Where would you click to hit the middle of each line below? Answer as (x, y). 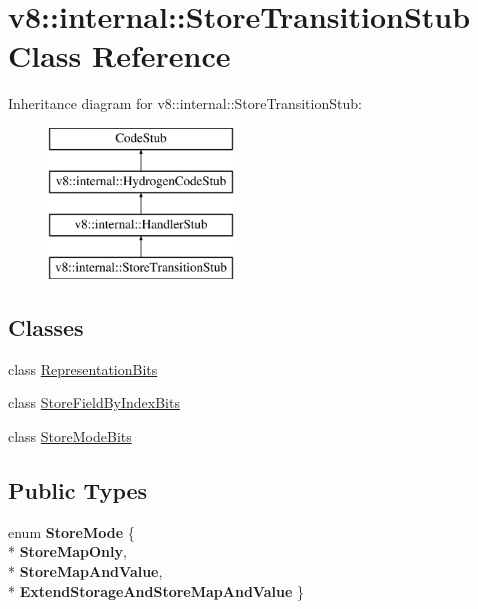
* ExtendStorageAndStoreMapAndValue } (156, 590)
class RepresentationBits (83, 368)
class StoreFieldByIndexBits (94, 402)
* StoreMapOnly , (67, 551)
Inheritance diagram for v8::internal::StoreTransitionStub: (185, 103)
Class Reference (119, 55)
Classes (46, 327)
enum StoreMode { (71, 531)
